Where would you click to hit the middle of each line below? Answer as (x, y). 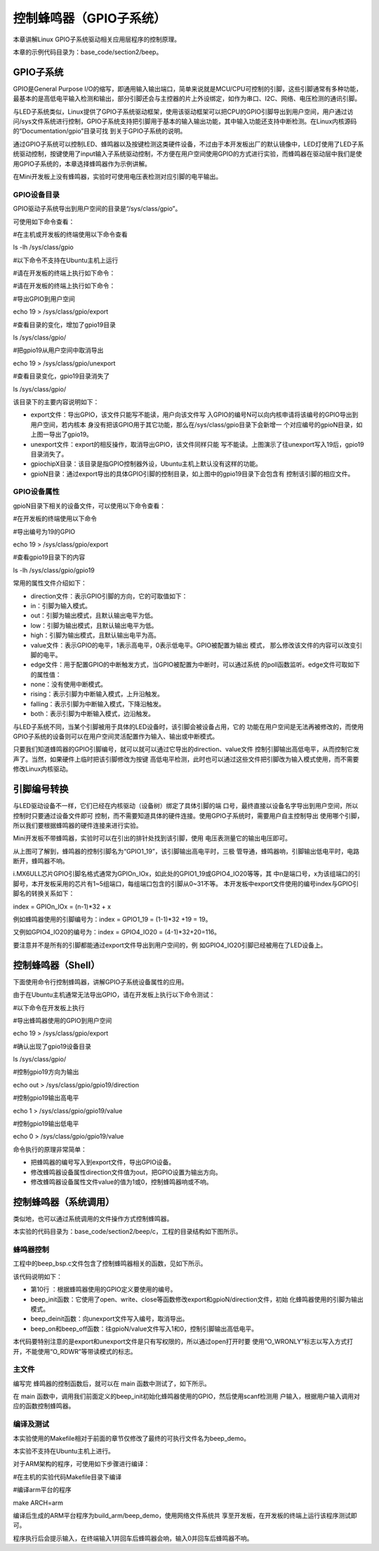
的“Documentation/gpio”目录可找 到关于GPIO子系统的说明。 (100, 131)
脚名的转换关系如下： (44, 894)
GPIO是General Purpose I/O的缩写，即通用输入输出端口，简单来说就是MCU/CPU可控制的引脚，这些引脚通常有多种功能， (188, 88)
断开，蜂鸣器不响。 (41, 861)
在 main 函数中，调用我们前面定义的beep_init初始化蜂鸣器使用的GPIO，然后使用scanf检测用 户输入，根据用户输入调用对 (187, 1397)
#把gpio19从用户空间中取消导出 (58, 350)
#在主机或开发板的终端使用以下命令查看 (70, 234)
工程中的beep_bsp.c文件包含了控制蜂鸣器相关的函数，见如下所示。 (110, 1263)
